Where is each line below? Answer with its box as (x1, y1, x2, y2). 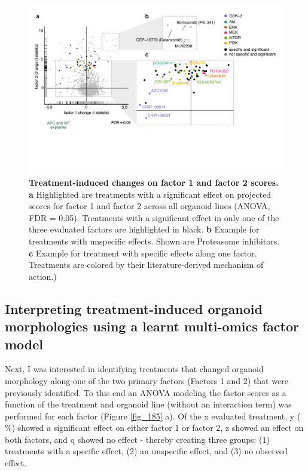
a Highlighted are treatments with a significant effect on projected (29, 188, 272, 200)
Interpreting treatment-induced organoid (5, 299, 263, 318)
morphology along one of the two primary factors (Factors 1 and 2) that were (5, 374, 288, 387)
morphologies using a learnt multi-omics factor (5, 317, 300, 336)
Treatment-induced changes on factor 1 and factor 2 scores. (29, 176, 279, 188)
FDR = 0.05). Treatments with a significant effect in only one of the (29, 211, 279, 224)
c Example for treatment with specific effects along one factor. (29, 246, 257, 259)
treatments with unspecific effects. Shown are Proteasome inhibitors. (29, 234, 280, 247)
